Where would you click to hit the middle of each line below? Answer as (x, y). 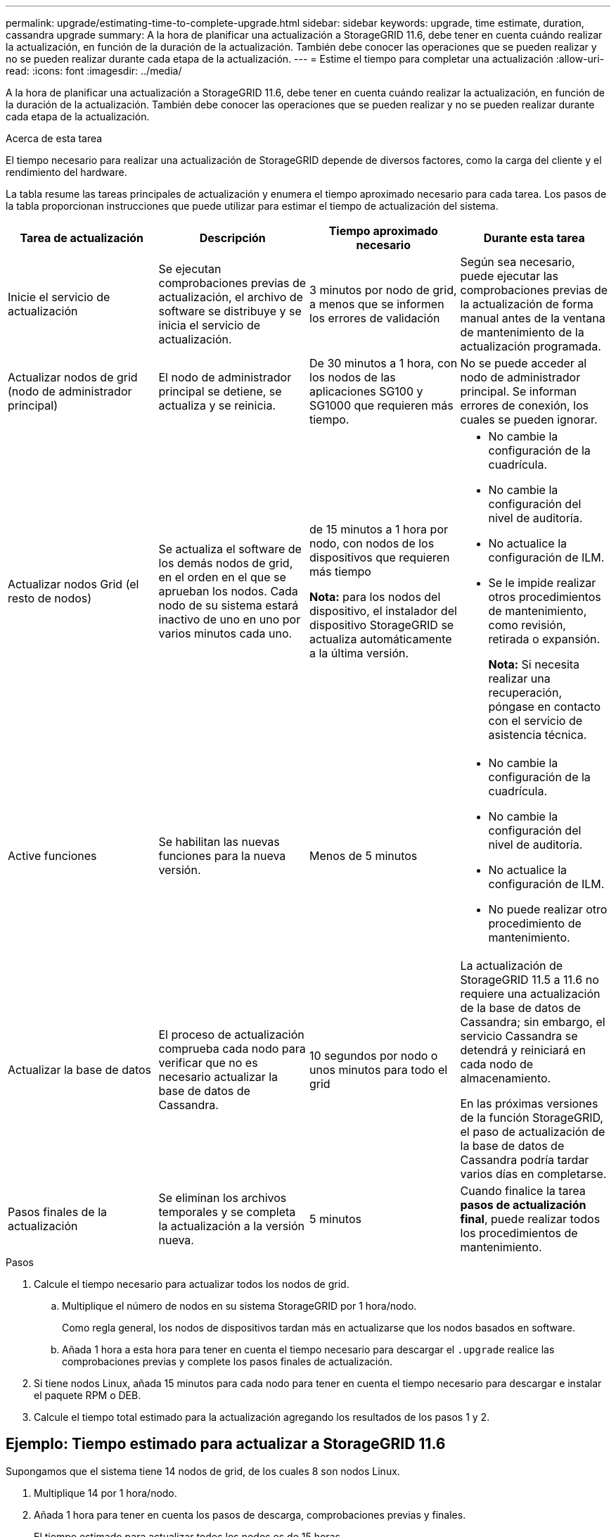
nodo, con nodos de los (372, 543)
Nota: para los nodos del (375, 597)
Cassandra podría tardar (525, 1160)
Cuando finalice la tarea (523, 1191)
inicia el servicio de (210, 325)
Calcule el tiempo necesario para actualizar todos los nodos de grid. (192, 1284)
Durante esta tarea (534, 238)
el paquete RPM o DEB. (88, 1395)
